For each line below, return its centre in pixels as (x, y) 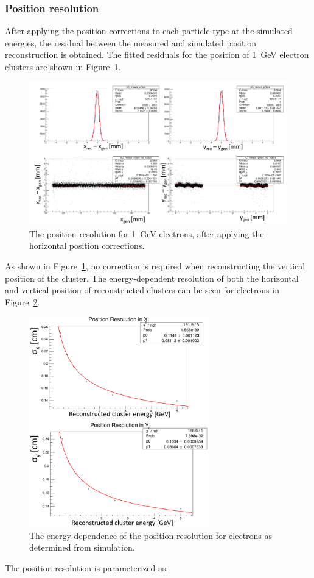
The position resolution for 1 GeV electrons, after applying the (147, 233)
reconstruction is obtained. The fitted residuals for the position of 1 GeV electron (157, 55)
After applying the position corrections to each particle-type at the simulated (149, 31)
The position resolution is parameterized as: (87, 567)
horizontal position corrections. (87, 245)
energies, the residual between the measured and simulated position (131, 42)
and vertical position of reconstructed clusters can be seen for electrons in (142, 290)
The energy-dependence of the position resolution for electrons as (151, 535)
